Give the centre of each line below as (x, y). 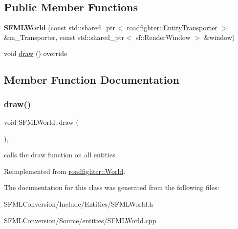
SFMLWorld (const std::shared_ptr (60, 28)
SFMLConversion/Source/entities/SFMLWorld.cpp (80, 220)
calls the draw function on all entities (60, 155)
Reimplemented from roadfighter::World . (65, 171)
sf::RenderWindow (163, 37)
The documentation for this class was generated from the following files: (112, 187)
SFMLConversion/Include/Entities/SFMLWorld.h (79, 203)
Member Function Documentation (92, 80)
